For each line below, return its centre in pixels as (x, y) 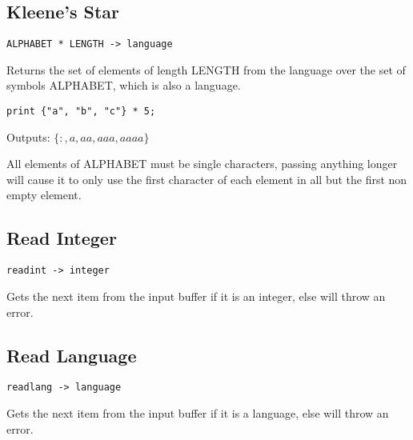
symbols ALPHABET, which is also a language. (124, 85)
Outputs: (28, 136)
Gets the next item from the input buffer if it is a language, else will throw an (198, 412)
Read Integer (62, 238)
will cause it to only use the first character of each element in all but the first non (207, 179)
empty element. (44, 195)
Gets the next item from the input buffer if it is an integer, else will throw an (196, 296)
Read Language (72, 355)
